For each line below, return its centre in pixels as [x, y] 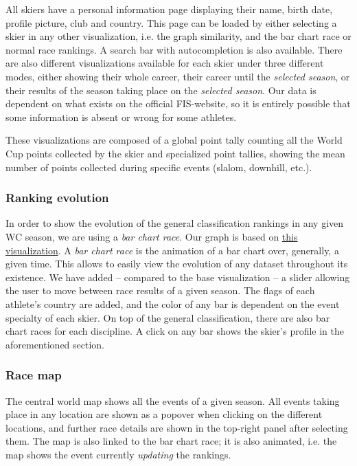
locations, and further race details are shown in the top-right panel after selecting [177, 427]
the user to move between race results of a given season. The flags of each [160, 290]
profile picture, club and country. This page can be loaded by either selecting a [171, 22]
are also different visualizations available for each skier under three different [165, 63]
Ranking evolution [57, 198]
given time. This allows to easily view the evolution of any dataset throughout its [177, 264]
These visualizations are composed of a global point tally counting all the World [174, 140]
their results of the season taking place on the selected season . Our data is [161, 90]
